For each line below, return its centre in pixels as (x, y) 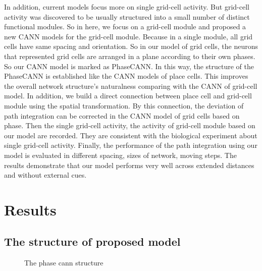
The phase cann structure (64, 263)
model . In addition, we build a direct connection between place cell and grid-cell (128, 96)
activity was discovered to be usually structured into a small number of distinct (127, 16)
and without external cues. (45, 175)
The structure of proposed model (92, 241)
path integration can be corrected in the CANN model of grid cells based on (122, 115)
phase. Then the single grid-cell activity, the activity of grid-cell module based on (130, 125)
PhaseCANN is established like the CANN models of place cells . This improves (126, 76)
